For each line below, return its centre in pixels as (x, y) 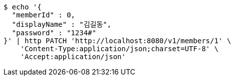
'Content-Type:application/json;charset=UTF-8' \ (119, 49)
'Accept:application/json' (73, 57)
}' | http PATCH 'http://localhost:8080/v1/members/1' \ (117, 41)
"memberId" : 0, (43, 15)
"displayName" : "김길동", (61, 24)
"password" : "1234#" (54, 33)
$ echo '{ (22, 7)
